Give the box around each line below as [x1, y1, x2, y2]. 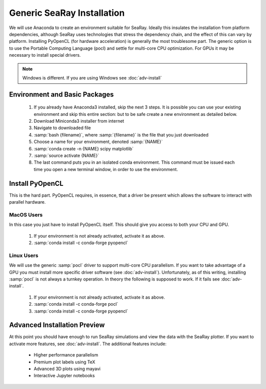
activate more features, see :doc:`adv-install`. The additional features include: [9, 341, 167, 347]
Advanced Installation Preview [9, 321, 105, 329]
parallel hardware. [9, 199, 46, 205]
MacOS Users [9, 211, 43, 218]
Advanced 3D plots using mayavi [33, 365, 101, 372]
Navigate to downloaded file [33, 125, 91, 131]
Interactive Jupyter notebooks [33, 373, 95, 379]
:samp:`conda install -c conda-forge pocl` [33, 301, 118, 307]
